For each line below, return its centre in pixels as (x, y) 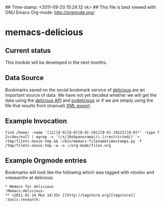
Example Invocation (36, 121)
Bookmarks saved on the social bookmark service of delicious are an (75, 90)
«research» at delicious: (30, 178)
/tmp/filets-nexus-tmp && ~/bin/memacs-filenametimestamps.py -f (73, 141)
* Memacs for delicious (30, 187)
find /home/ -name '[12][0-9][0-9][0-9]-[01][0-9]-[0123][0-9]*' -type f (82, 132)
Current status (28, 51)
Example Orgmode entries (46, 161)
